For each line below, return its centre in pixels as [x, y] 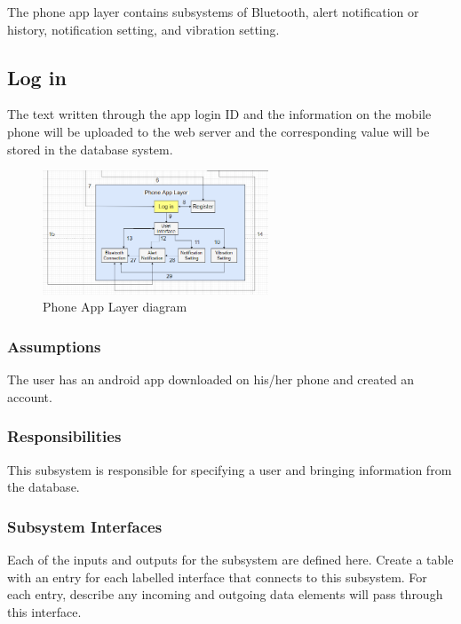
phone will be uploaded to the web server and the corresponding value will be [219, 131]
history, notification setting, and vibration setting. [143, 29]
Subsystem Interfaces [85, 526]
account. [30, 396]
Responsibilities [64, 436]
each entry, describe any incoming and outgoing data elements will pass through [225, 594]
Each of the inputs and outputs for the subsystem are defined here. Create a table [230, 559]
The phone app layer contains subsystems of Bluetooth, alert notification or [213, 12]
